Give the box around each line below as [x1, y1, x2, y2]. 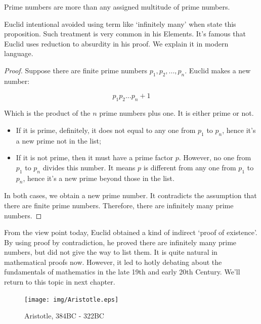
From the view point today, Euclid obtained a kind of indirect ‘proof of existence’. [4, 227, 257, 238]
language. [4, 48, 33, 59]
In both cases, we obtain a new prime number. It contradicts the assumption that [4, 190, 257, 201]
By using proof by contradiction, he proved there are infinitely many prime [4, 237, 237, 247]
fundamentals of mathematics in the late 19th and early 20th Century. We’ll [4, 266, 240, 277]
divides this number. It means [42, 162, 136, 172]
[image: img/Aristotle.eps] [24, 296, 119, 303]
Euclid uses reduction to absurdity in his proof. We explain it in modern [4, 38, 229, 49]
